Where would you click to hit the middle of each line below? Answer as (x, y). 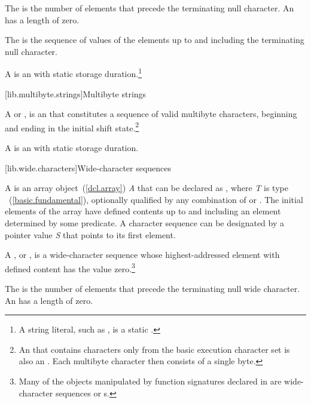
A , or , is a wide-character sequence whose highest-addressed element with (142, 255)
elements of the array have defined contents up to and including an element (143, 211)
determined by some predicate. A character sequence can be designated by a (144, 223)
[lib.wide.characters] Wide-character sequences (88, 167)
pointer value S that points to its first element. (90, 234)
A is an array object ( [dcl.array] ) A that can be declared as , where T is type (147, 188)
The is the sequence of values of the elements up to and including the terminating (155, 40)
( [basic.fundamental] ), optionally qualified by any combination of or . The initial (156, 199)
